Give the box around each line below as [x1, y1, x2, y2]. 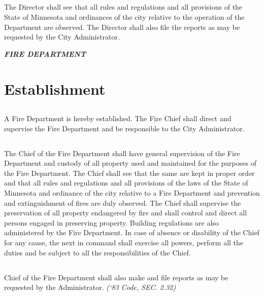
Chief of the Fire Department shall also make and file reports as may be [4, 272, 228, 282]
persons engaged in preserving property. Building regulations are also [4, 217, 219, 228]
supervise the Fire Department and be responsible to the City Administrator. [4, 123, 245, 133]
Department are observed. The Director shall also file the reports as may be [4, 21, 240, 32]
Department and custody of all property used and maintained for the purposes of [4, 158, 256, 168]
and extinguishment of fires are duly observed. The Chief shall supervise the [4, 197, 241, 208]
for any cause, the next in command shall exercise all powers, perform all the [4, 237, 244, 248]
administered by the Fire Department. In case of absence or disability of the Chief [4, 227, 259, 238]
